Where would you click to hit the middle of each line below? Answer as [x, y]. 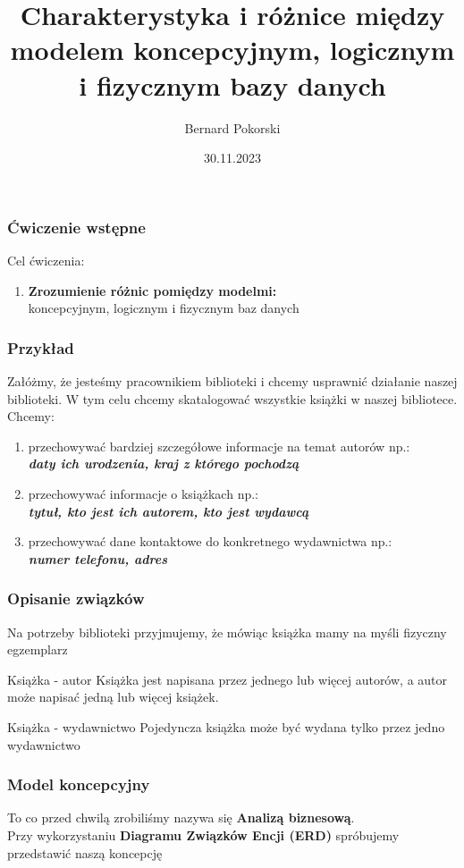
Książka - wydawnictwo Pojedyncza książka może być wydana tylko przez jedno [226, 726]
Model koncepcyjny [79, 784]
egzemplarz [38, 649]
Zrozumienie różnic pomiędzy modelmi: [152, 290]
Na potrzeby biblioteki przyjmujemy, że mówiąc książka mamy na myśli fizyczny [227, 632]
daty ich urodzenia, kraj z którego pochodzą [164, 463]
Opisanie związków [76, 598]
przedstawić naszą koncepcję [85, 852]
